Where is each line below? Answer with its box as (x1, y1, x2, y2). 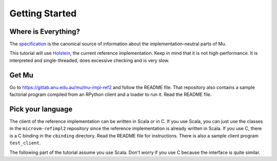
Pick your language (9, 105, 73, 113)
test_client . (9, 140, 41, 146)
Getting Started (9, 8, 77, 19)
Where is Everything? (9, 27, 81, 36)
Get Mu (9, 71, 33, 79)
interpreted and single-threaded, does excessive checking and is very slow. (9, 57, 170, 64)
